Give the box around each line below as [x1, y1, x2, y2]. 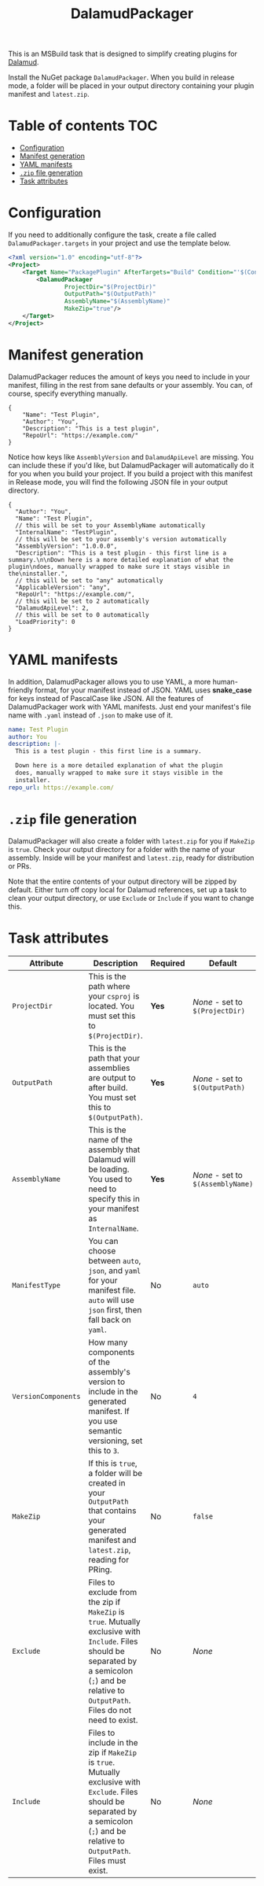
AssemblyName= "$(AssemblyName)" [64, 297, 170, 305]
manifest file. [88, 1284, 136, 1295]
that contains [88, 1504, 137, 1515]
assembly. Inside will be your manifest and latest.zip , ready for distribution [8, 853, 255, 862]
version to [88, 1376, 126, 1387]
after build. [88, 1082, 128, 1093]
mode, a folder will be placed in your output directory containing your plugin [8, 81, 255, 90]
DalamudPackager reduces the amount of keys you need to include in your [8, 371, 250, 382]
